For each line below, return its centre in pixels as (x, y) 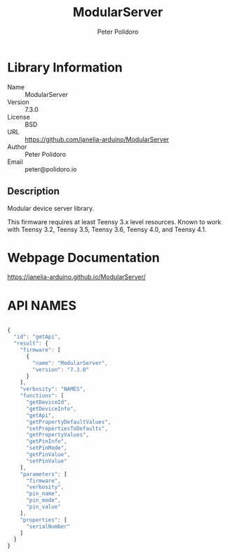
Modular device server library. (51, 208)
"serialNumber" (48, 526)
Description (33, 192)
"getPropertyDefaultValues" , (68, 422)
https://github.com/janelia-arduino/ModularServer (97, 139)
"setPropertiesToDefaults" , (67, 428)
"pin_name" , (43, 494)
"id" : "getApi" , (37, 337)
